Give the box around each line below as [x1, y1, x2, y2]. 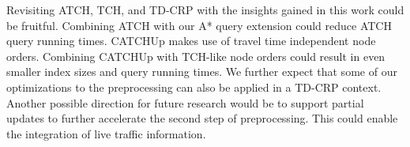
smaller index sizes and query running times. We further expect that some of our [6, 63, 397, 80]
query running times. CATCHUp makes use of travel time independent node [6, 32, 376, 49]
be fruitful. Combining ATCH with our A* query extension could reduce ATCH [6, 17, 392, 33]
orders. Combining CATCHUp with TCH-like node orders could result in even [6, 47, 386, 64]
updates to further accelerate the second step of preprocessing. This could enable [6, 110, 398, 126]
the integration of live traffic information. [6, 125, 206, 141]
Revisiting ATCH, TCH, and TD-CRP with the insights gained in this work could [6, 2, 404, 17]
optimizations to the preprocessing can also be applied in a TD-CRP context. [6, 78, 382, 95]
